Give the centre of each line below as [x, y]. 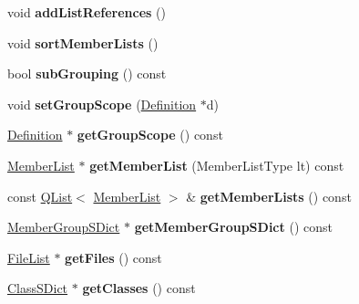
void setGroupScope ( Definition [102, 104]
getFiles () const [113, 257]
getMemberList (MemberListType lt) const [217, 165]
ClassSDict [38, 288]
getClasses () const [139, 288]
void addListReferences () [87, 12]
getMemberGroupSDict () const [233, 227]
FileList [29, 257]
